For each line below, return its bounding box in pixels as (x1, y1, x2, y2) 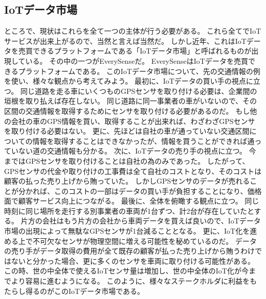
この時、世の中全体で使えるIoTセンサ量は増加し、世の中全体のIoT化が (4, 265, 241, 276)
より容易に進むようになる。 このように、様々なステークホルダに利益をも (11, 276, 257, 286)
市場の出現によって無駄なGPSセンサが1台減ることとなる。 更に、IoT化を (4, 226, 250, 236)
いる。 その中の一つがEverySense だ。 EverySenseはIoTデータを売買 (25, 55, 248, 66)
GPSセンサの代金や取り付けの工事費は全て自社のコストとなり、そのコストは (4, 165, 262, 176)
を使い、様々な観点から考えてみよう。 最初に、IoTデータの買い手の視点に (4, 76, 253, 86)
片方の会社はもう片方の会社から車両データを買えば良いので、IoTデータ (20, 215, 261, 226)
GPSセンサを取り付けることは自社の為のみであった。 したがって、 (25, 155, 250, 166)
